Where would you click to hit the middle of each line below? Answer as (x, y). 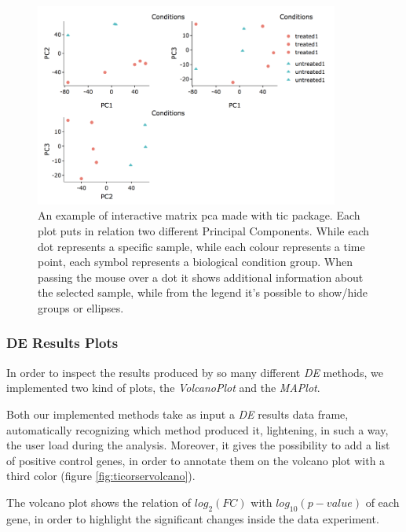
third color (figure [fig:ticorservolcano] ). (101, 476)
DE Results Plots (62, 343)
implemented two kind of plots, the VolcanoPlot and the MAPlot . (163, 388)
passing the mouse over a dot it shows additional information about (201, 277)
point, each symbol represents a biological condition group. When (195, 262)
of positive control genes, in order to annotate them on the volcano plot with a (196, 460)
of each (382, 502)
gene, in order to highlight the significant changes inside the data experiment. (193, 518)
